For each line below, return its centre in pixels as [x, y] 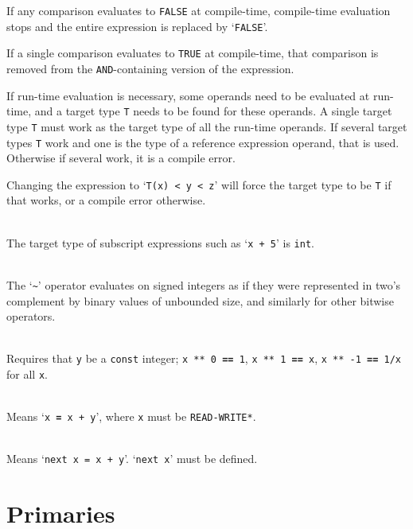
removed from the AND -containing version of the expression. [150, 68]
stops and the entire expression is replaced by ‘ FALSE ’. [137, 26]
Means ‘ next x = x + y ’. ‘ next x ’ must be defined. [132, 459]
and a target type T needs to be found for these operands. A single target [213, 111]
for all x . [27, 373]
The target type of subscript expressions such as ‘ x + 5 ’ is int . [160, 242]
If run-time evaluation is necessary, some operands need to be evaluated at [188, 95]
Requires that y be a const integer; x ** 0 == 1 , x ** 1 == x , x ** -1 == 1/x [204, 358]
